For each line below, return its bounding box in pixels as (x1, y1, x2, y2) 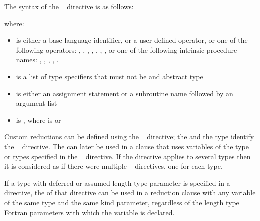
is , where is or (16, 114, 61, 125)
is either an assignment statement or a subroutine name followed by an (16, 88, 233, 98)
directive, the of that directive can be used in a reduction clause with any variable (4, 187, 256, 198)
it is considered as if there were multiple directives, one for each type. (4, 161, 223, 171)
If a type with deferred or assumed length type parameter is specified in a (4, 177, 230, 188)
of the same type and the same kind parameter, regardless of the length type (4, 197, 239, 207)
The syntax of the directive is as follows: (4, 1, 134, 11)
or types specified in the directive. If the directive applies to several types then (4, 151, 251, 161)
